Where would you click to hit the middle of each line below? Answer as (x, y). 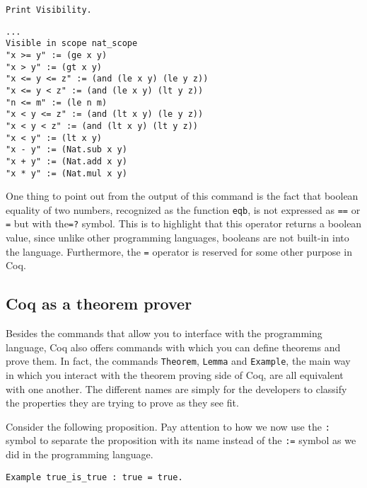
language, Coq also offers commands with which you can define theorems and (173, 347)
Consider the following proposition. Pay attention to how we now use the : (168, 426)
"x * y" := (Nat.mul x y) (66, 173)
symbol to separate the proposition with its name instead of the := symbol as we (181, 440)
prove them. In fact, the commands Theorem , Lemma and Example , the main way (178, 361)
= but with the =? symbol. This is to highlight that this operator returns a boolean (184, 223)
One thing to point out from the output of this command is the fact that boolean (182, 196)
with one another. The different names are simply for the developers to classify (176, 388)
